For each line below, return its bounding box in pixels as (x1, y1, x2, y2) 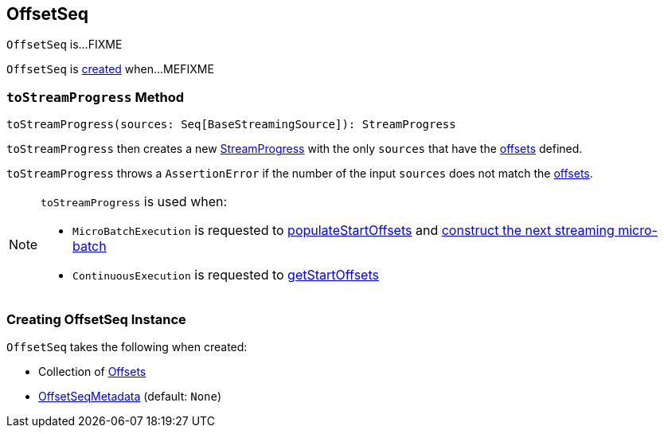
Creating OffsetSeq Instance (6, 311, 186, 327)
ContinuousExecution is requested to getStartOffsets (72, 267, 379, 283)
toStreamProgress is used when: (41, 194, 228, 210)
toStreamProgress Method (6, 88, 185, 105)
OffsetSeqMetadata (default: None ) (38, 389, 222, 403)
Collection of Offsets (38, 364, 146, 378)
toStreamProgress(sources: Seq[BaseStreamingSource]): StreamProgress (6, 118, 456, 131)
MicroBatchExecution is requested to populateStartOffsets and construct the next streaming (72, 222, 615, 239)
